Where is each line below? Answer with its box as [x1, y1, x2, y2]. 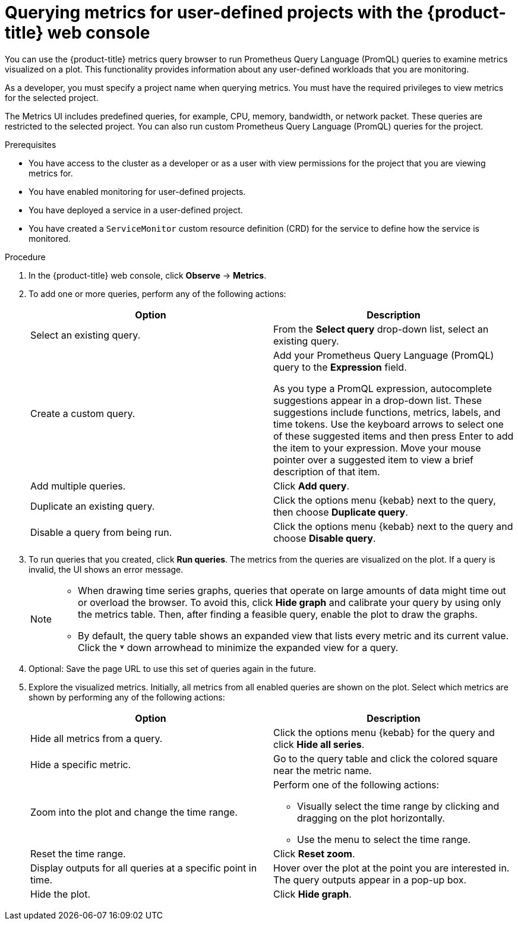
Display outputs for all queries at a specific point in [30, 861, 257, 874]
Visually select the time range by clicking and [297, 800, 500, 812]
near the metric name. [273, 764, 372, 776]
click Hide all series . [273, 738, 365, 750]
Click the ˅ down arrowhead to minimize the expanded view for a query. [78, 641, 399, 654]
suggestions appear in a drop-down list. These [273, 394, 482, 406]
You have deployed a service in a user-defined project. [29, 204, 243, 215]
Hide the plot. [30, 888, 91, 900]
